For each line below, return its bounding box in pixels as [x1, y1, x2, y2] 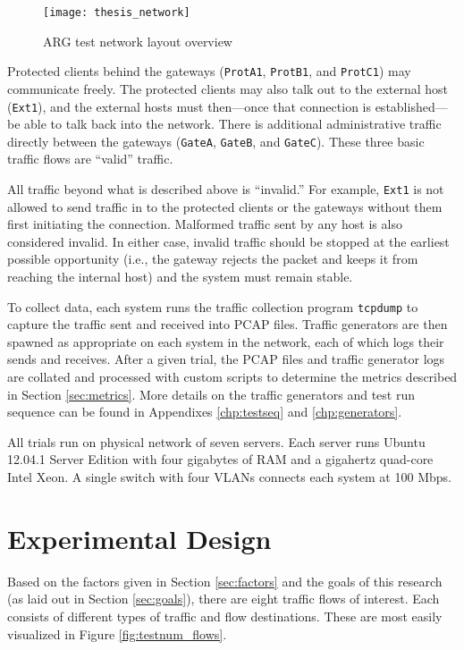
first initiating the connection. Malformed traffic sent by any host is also [7, 215, 402, 233]
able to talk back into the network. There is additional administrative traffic [24, 114, 442, 133]
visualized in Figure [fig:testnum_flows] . [7, 624, 227, 643]
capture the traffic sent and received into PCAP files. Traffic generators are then [7, 315, 448, 333]
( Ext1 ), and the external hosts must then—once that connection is [7, 97, 371, 115]
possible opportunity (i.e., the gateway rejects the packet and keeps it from [7, 249, 418, 268]
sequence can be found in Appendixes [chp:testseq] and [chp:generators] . [7, 402, 402, 421]
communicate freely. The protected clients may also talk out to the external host [7, 79, 449, 97]
